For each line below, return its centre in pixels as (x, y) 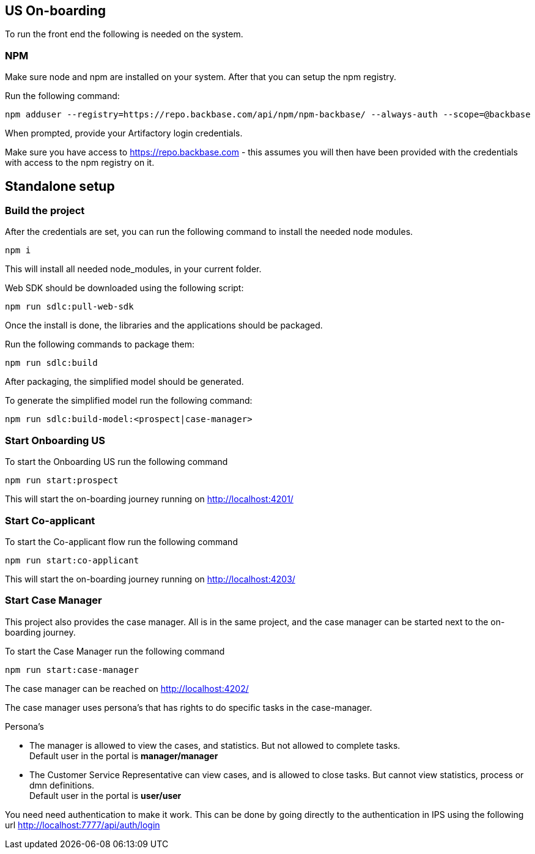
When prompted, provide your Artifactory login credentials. (124, 133)
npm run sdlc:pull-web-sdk (69, 307)
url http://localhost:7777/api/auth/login (83, 825)
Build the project (45, 211)
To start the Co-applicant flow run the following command (121, 541)
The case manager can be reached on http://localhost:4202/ (127, 688)
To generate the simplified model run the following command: (129, 401)
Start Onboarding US (55, 440)
